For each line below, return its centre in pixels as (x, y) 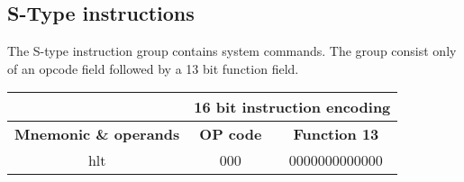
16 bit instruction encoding (292, 107)
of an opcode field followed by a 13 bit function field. (153, 68)
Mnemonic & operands (97, 134)
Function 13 (336, 134)
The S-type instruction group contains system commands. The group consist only (232, 51)
